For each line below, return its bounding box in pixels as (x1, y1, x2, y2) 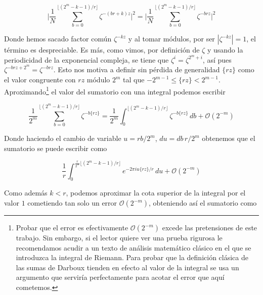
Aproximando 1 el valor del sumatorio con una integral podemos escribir (4, 84, 226, 96)
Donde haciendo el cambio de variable (4, 133, 121, 143)
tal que (123, 74, 145, 85)
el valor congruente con (4, 74, 76, 85)
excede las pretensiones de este (162, 222, 257, 233)
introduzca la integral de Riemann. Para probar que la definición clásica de (16, 252, 248, 263)
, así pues (202, 54, 232, 65)
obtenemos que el (202, 133, 255, 143)
